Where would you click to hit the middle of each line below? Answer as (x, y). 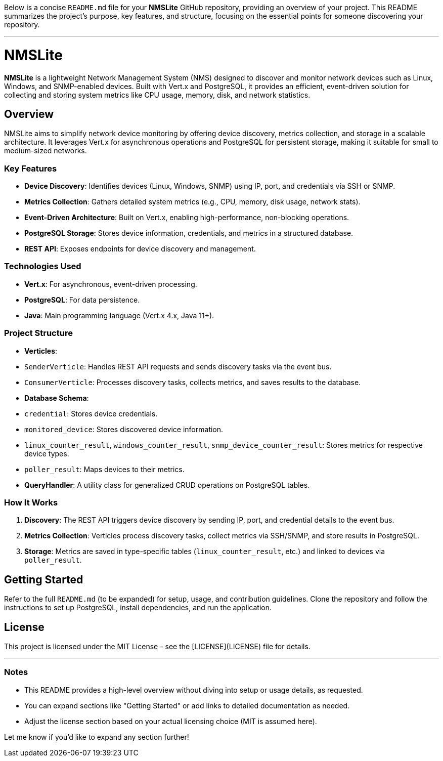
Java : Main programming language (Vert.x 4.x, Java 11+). (119, 315)
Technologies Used (43, 266)
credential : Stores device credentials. (91, 413)
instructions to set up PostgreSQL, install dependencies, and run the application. (138, 608)
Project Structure (38, 333)
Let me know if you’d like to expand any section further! (97, 737)
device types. (47, 453)
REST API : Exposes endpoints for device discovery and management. (140, 249)
